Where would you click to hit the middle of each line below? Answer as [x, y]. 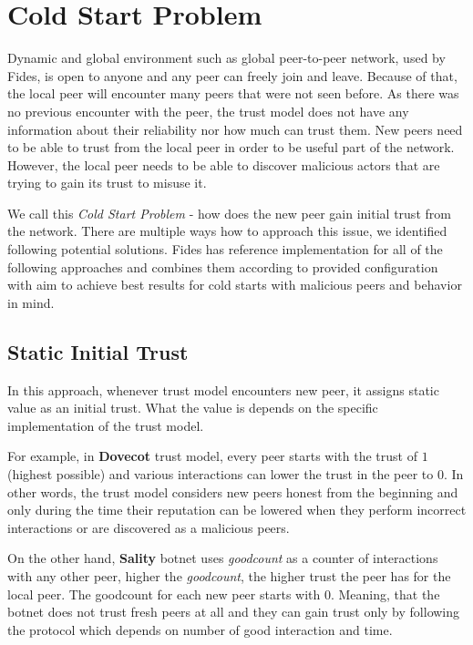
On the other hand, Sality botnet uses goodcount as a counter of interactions [223, 558]
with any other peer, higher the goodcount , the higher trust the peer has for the [229, 575]
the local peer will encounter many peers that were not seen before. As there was [233, 93]
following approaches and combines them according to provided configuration [223, 266]
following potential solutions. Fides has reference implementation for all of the [225, 249]
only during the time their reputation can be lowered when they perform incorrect [237, 510]
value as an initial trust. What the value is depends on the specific [193, 408]
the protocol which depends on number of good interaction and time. [200, 629]
